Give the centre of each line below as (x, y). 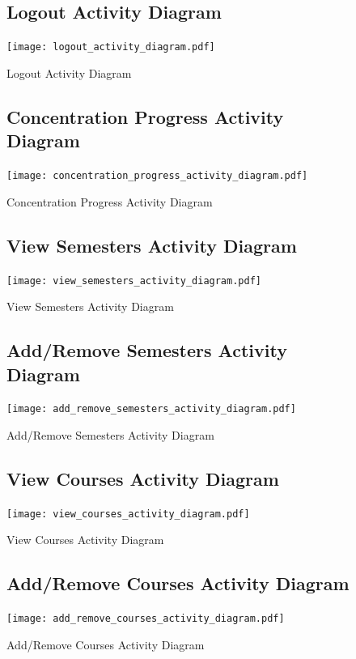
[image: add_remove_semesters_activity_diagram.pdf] (151, 409)
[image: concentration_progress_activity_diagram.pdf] (157, 176)
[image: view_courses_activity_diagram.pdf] (128, 514)
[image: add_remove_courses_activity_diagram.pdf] (146, 619)
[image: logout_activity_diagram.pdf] (111, 47)
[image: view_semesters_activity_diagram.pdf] (134, 281)
